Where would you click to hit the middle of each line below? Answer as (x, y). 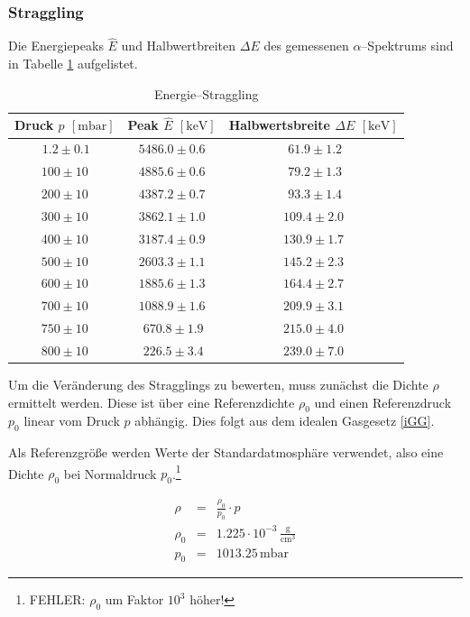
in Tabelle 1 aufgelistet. (73, 64)
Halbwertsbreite (279, 125)
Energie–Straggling (207, 93)
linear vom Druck (72, 421)
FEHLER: (57, 599)
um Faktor (134, 599)
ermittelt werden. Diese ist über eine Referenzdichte (152, 402)
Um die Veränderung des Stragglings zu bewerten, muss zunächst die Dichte (218, 384)
